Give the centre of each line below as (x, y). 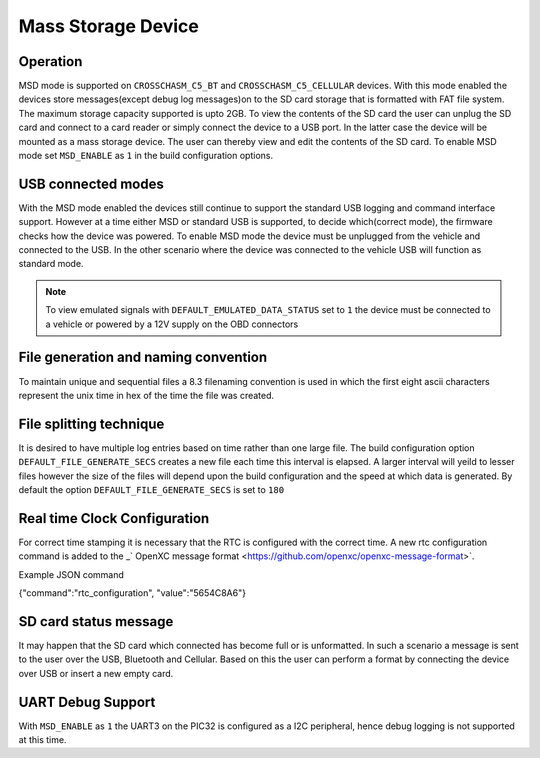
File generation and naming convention (143, 357)
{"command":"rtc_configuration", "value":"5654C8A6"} (132, 593)
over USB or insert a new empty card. (96, 673)
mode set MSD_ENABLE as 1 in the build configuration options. (146, 156)
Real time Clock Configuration (114, 518)
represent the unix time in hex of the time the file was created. (146, 395)
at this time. (42, 740)
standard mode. (51, 264)
